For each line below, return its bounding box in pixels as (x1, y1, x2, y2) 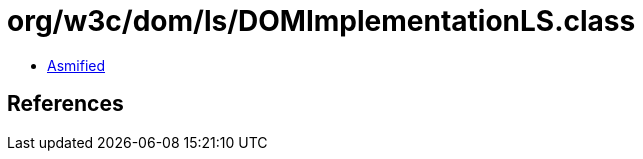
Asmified (47, 56, 106, 74)
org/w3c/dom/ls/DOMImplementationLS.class (7, 4, 636, 38)
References (7, 91, 124, 117)
